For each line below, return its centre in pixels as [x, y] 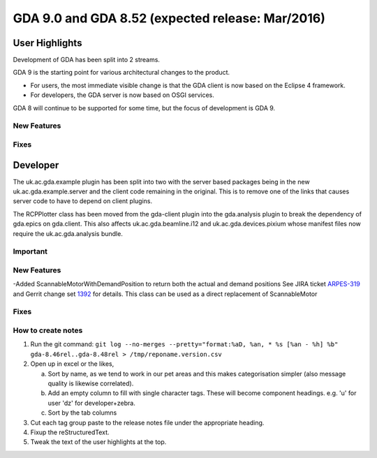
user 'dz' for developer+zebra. [91, 403]
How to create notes [48, 330]
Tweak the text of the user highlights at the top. [98, 442]
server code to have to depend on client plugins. [83, 201]
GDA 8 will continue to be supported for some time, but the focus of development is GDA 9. [144, 108]
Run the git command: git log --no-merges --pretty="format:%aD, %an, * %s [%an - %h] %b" [184, 344]
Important [30, 251]
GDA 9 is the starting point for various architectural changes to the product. [121, 73]
